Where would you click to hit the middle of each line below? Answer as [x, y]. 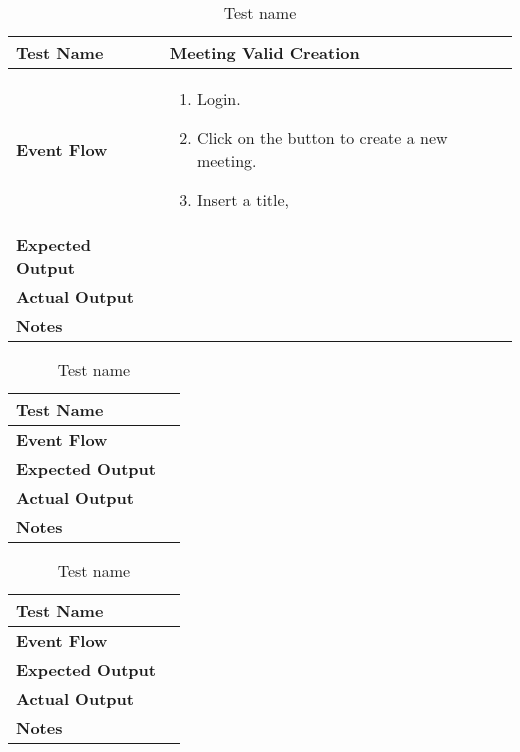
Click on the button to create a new [322, 137]
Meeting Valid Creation [264, 52]
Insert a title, [243, 199]
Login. [218, 98]
